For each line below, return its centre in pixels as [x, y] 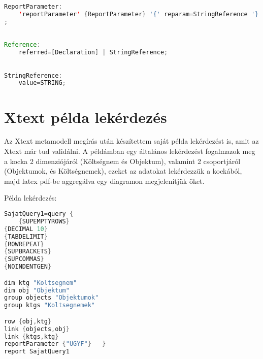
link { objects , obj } [37, 329]
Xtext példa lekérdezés [86, 117]
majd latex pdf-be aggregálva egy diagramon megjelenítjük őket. [104, 181]
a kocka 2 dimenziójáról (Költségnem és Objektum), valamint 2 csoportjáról [122, 161]
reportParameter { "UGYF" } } [55, 344]
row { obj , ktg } [28, 321]
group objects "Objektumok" [52, 298]
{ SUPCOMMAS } [24, 259]
